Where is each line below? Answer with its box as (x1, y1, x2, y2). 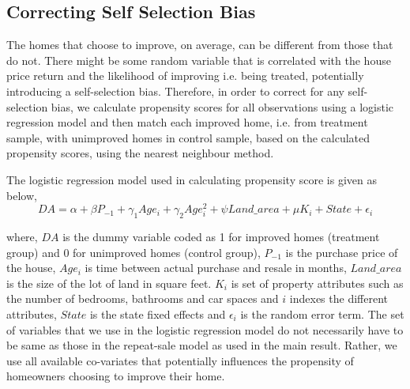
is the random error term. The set (240, 305, 404, 322)
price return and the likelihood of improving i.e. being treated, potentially (6, 67, 364, 84)
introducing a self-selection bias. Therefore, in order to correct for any (6, 82, 344, 99)
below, (6, 187, 37, 203)
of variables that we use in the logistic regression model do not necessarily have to (6, 321, 404, 338)
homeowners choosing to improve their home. (6, 368, 225, 384)
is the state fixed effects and (89, 305, 226, 322)
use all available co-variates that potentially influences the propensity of (6, 352, 354, 368)
